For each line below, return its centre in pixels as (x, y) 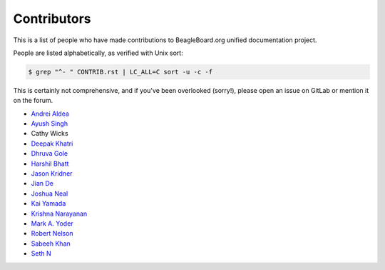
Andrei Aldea (50, 114)
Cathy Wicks (50, 134)
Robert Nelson (52, 234)
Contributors (52, 19)
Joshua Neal (50, 194)
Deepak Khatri (52, 144)
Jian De (42, 184)
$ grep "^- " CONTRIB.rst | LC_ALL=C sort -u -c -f (120, 72)
